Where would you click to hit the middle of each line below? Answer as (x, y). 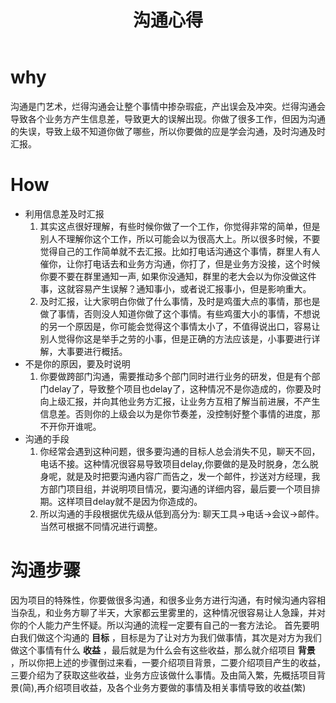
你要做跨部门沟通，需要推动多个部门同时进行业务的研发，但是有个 (175, 376)
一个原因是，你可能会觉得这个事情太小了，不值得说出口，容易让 (189, 326)
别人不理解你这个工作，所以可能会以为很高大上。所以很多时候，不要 (180, 238)
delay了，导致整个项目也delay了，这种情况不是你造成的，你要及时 (185, 388)
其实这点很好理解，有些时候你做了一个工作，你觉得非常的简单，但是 (180, 226)
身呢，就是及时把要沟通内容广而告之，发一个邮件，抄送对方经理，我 (180, 476)
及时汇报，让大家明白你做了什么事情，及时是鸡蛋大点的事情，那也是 (180, 301)
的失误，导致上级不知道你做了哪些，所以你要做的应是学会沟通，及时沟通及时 (168, 131)
